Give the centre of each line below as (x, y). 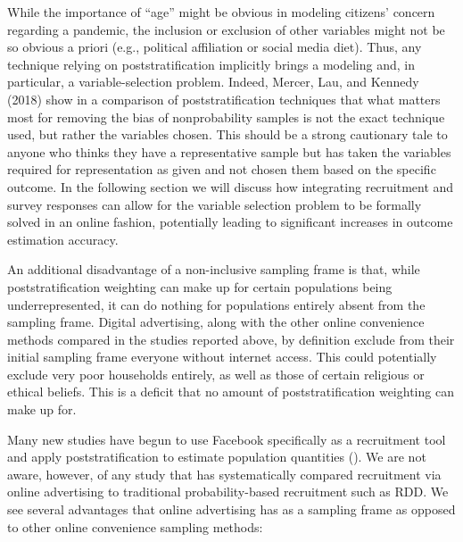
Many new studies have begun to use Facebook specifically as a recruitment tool (227, 439)
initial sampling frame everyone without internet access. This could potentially (222, 357)
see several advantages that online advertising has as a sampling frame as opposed (231, 509)
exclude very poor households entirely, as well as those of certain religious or (216, 374)
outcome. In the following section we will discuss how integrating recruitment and (231, 186)
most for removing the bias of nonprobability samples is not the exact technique (226, 117)
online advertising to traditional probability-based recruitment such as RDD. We (228, 492)
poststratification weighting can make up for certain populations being (200, 286)
